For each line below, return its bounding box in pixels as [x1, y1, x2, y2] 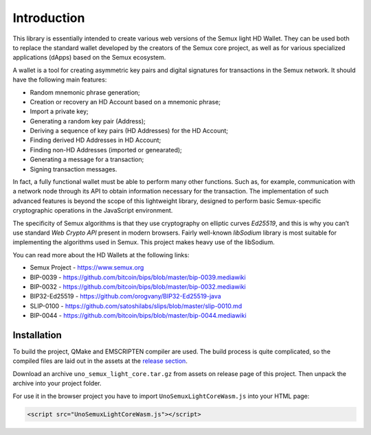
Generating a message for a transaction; [30, 155, 144, 164]
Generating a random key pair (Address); [30, 117, 146, 125]
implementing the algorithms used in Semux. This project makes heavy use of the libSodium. [12, 238, 275, 246]
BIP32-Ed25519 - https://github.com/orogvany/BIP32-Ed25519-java [30, 292, 221, 301]
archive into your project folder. [12, 379, 102, 388]
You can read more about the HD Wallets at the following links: [12, 250, 190, 259]
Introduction [12, 10, 85, 25]
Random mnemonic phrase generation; [30, 88, 140, 96]
